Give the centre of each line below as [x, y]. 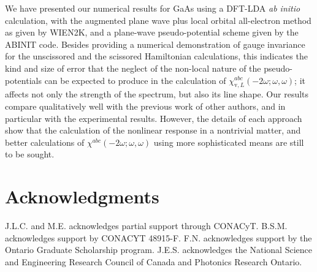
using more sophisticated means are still [229, 142]
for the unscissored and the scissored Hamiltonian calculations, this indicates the [156, 56]
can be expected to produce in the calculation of [135, 80]
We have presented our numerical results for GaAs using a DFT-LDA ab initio [153, 8]
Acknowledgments [82, 196]
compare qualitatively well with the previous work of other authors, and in [145, 106]
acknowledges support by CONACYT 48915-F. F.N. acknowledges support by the [158, 237]
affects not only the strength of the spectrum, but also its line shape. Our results [157, 94]
